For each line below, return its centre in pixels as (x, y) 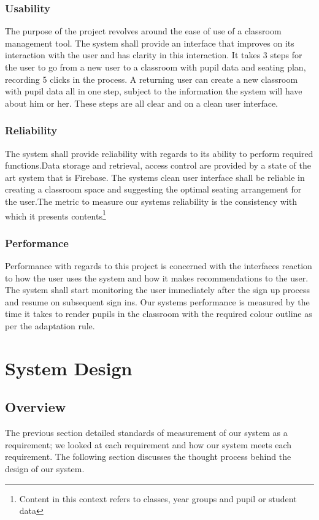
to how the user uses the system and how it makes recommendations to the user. (157, 277)
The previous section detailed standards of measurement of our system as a (146, 433)
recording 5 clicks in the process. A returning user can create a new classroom (152, 79)
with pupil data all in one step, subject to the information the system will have (154, 91)
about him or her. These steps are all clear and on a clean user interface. (142, 103)
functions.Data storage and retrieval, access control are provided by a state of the (158, 165)
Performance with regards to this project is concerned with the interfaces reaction (159, 266)
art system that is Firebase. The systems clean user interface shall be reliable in (155, 177)
